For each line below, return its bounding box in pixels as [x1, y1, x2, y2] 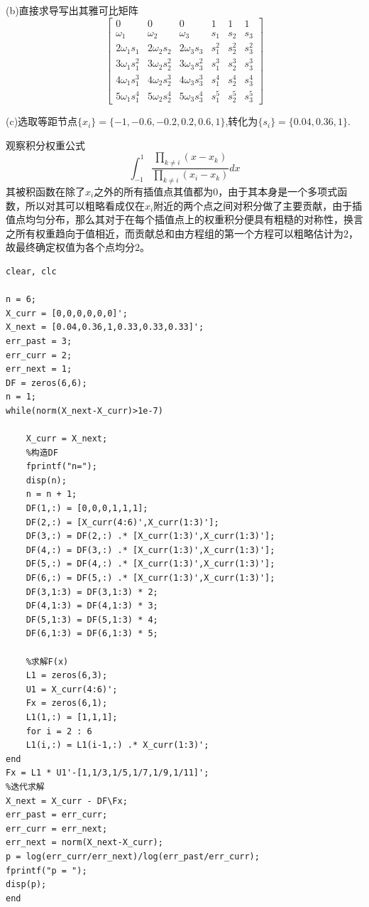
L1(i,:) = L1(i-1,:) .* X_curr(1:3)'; [26, 740, 209, 751]
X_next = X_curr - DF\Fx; [6, 795, 128, 806]
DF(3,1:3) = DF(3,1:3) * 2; [26, 586, 158, 597]
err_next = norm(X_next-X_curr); [6, 837, 163, 848]
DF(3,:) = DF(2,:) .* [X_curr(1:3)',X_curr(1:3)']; [26, 531, 275, 542]
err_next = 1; [6, 364, 72, 375]
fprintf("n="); [26, 461, 97, 472]
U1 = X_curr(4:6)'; [26, 684, 118, 694]
